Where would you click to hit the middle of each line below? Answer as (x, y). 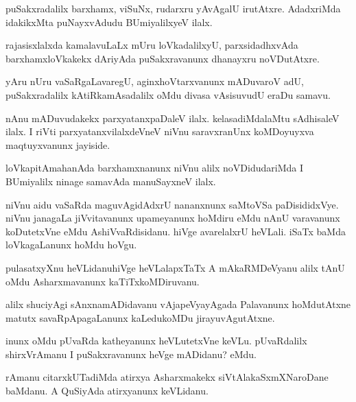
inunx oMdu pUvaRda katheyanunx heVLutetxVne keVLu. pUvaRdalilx (156, 341)
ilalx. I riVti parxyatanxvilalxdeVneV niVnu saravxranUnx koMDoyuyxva (160, 131)
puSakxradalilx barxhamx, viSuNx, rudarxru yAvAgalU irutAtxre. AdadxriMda (173, 8)
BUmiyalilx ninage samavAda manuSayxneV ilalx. (111, 181)
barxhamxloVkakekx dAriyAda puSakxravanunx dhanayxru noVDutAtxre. (163, 58)
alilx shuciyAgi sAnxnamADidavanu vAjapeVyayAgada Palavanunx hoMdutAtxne (178, 304)
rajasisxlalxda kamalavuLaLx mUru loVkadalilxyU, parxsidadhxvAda (152, 45)
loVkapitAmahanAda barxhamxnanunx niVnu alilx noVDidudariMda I (155, 168)
